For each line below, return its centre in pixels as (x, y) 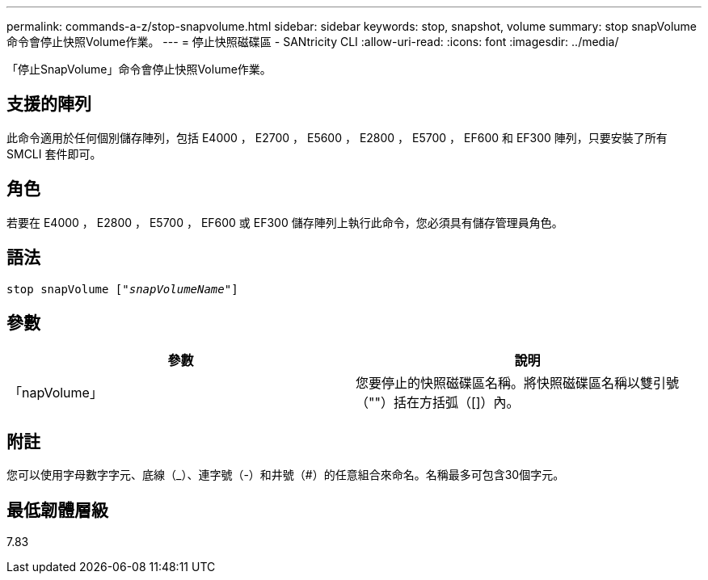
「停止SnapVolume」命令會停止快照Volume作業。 (139, 69)
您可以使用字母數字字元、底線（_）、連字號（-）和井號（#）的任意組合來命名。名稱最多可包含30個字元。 (286, 475)
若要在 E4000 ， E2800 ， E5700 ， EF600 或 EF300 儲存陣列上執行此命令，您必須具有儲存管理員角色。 (285, 222)
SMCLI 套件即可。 (54, 153)
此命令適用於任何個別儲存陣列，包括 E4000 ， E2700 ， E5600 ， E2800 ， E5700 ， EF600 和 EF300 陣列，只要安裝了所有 (337, 137)
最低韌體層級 (57, 510)
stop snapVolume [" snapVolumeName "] (122, 289)
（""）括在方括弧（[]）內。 (438, 403)
